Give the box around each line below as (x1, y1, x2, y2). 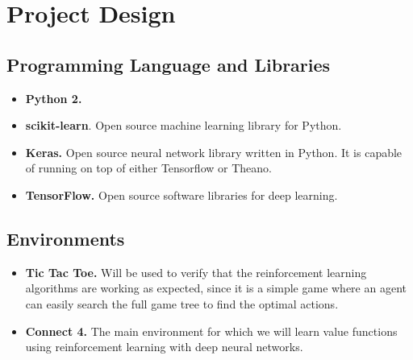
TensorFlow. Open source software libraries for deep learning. (25, 186, 338, 203)
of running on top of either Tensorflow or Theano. (25, 159, 272, 176)
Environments (6, 226, 125, 250)
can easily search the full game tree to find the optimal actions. (25, 295, 339, 312)
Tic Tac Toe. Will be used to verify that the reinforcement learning (25, 263, 367, 280)
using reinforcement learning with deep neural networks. (25, 338, 303, 355)
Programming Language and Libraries (6, 52, 331, 77)
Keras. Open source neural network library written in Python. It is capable (25, 143, 403, 160)
